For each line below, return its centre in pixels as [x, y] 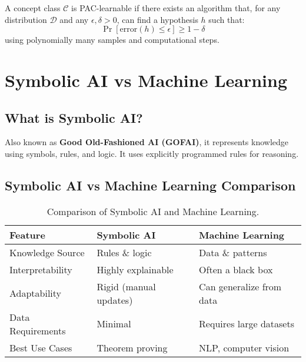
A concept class [33, 8]
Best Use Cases [41, 347]
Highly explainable [135, 269]
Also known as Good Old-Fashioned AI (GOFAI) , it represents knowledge [147, 142]
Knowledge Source [47, 252]
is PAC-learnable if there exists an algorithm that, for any [176, 8]
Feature [27, 234]
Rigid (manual [126, 286]
